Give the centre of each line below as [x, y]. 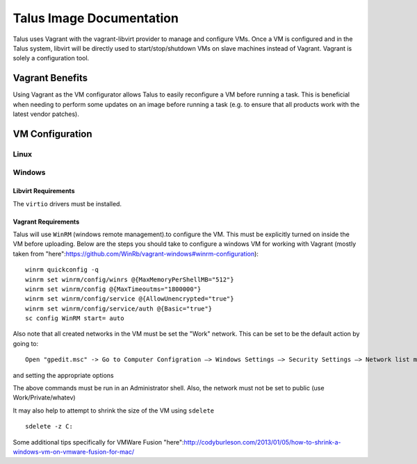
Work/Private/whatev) [44, 398]
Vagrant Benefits [50, 78]
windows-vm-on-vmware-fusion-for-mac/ [74, 451]
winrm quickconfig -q [62, 270]
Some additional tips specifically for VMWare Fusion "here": [98, 442]
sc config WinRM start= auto [75, 318]
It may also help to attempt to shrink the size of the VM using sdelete [114, 411]
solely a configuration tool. [51, 58]
